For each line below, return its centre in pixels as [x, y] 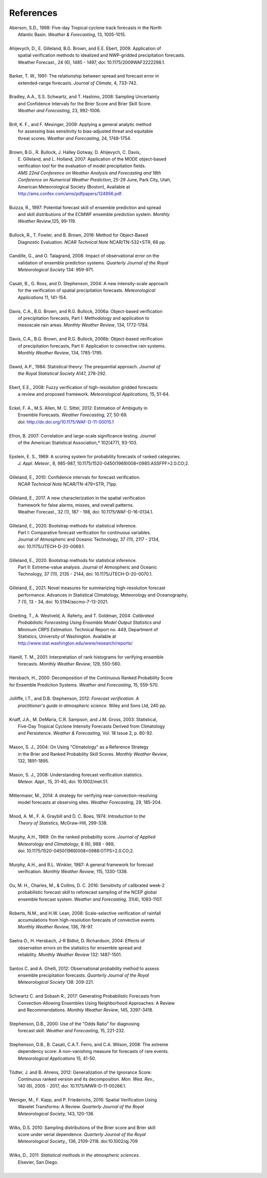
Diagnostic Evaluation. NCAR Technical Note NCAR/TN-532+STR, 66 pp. [92, 242]
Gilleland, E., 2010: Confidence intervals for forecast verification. [75, 477]
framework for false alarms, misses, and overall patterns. [76, 505]
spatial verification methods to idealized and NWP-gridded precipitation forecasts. [102, 55]
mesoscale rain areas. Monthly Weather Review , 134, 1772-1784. [84, 325]
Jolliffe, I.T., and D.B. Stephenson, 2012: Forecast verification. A [74, 698]
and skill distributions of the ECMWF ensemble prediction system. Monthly [94, 215]
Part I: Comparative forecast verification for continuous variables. [85, 533]
